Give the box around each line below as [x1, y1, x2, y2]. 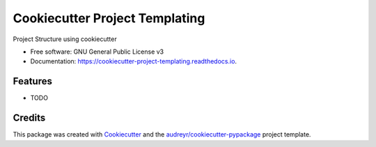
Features [13, 75, 52, 87]
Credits [13, 112, 46, 124]
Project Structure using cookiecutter [13, 35, 118, 43]
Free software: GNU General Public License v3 [30, 47, 164, 56]
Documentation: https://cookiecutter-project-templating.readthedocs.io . [30, 57, 237, 65]
